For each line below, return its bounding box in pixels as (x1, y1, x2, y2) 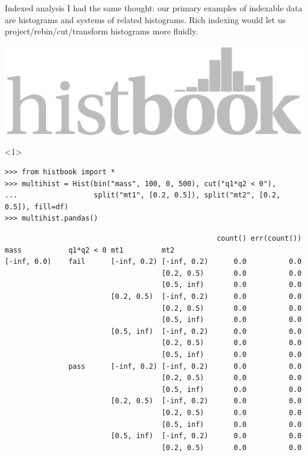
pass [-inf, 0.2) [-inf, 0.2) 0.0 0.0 (68, 362, 302, 371)
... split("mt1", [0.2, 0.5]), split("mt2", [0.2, (5, 191, 281, 200)
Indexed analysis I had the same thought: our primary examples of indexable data (5, 2, 303, 14)
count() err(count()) (216, 234, 302, 243)
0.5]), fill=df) (5, 202, 69, 211)
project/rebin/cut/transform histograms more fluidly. (5, 25, 198, 37)
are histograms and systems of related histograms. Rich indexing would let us (5, 13, 286, 25)
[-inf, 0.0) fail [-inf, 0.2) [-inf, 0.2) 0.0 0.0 (5, 257, 302, 266)
